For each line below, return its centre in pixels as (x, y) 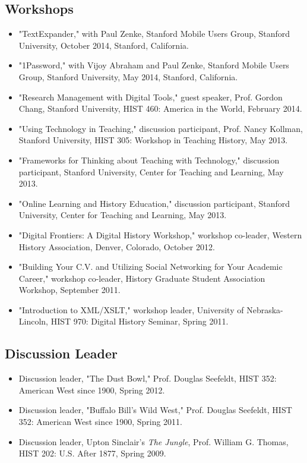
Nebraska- (265, 309)
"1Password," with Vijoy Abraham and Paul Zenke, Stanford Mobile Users (154, 65)
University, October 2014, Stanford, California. (104, 45)
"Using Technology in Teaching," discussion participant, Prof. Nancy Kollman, (161, 128)
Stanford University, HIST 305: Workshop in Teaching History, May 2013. (153, 140)
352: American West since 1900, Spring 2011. (100, 422)
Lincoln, (34, 321)
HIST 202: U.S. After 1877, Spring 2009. (92, 453)
